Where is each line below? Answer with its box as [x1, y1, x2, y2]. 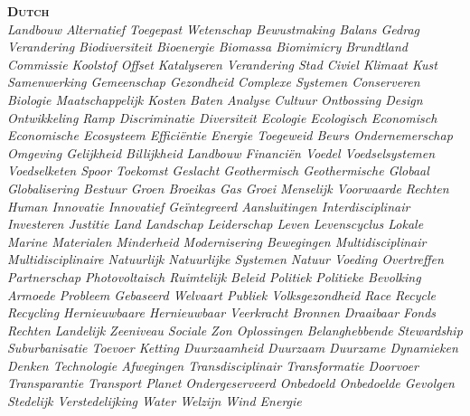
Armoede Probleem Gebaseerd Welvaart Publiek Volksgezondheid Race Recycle [7, 285, 437, 304]
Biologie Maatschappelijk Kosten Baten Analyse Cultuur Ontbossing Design [7, 90, 423, 109]
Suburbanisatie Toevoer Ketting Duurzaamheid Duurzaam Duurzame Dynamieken [7, 338, 458, 357]
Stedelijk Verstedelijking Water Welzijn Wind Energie [7, 392, 302, 411]
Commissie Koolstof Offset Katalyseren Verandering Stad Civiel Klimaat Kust [7, 54, 437, 73]
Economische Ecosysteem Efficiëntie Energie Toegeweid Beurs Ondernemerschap [7, 126, 453, 145]
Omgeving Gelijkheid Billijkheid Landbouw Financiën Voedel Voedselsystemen [7, 143, 436, 162]
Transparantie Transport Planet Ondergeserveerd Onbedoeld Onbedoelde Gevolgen [7, 373, 455, 392]
